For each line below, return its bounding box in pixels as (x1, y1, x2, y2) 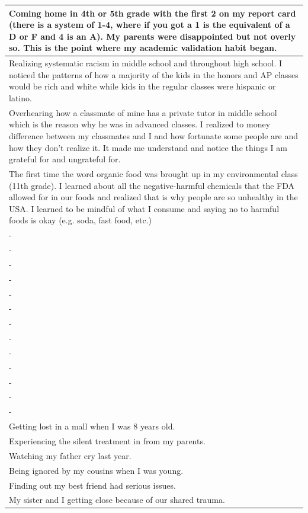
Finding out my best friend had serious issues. (9, 479, 176, 491)
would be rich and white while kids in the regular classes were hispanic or (9, 80, 276, 92)
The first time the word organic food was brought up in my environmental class (9, 167, 298, 179)
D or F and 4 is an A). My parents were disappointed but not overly (9, 30, 296, 42)
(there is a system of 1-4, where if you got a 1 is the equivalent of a (9, 18, 290, 31)
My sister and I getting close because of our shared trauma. (9, 493, 225, 506)
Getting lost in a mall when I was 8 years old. (9, 420, 175, 432)
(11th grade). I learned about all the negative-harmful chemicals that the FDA (9, 179, 295, 191)
